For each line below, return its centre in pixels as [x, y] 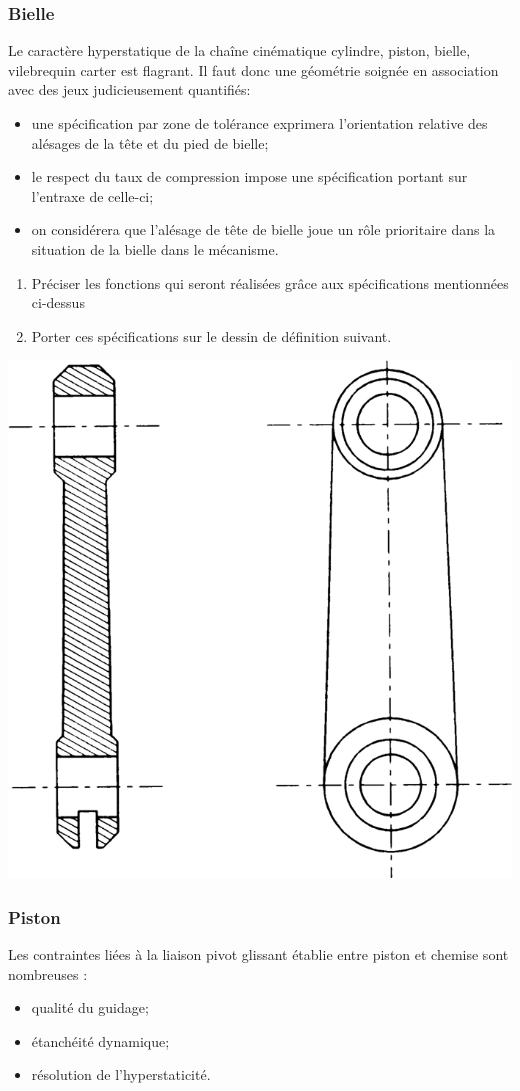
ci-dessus [58, 302]
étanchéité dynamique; [100, 1040]
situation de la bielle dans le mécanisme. [155, 248]
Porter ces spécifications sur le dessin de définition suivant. [211, 335]
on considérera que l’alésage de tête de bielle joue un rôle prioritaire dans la [263, 229]
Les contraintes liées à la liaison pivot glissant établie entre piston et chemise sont [258, 954]
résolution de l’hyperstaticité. [121, 1074]
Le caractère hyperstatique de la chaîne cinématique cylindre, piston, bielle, [239, 50]
